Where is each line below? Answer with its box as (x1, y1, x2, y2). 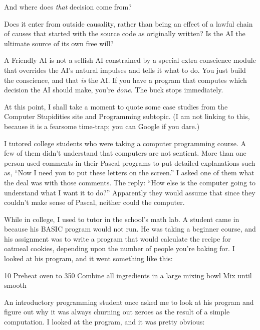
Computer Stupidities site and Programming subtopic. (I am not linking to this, (4, 111, 250, 122)
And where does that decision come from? (4, 2, 132, 12)
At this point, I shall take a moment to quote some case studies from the (4, 101, 228, 112)
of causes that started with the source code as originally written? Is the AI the (4, 28, 245, 39)
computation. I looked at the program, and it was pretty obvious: (4, 316, 205, 327)
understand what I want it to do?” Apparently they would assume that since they (4, 187, 255, 197)
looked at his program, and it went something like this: (4, 253, 173, 264)
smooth (4, 280, 27, 290)
